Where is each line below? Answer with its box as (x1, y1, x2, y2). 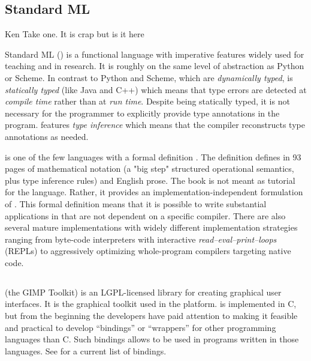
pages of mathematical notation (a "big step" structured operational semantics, (5, 162, 294, 175)
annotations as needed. (5, 130, 89, 142)
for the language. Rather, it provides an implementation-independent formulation (5, 186, 303, 198)
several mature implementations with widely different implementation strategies (5, 221, 298, 234)
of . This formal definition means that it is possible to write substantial (5, 197, 267, 210)
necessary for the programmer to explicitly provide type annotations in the (5, 106, 280, 119)
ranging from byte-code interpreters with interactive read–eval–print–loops (5, 232, 277, 245)
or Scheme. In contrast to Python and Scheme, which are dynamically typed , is (5, 71, 293, 83)
